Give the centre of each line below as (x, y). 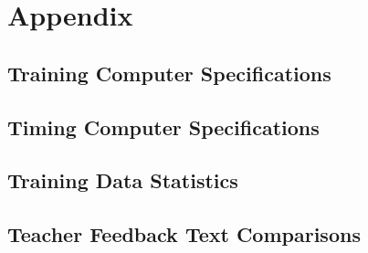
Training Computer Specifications (169, 73)
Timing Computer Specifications (163, 126)
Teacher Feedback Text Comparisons (184, 234)
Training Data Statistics (123, 180)
